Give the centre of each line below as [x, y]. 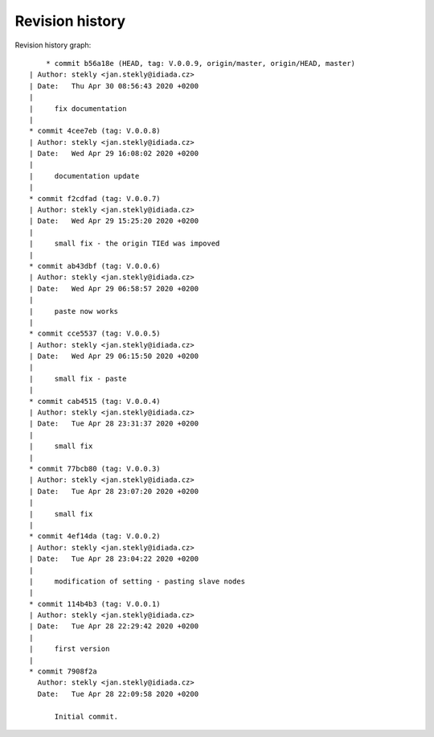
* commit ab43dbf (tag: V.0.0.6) [95, 266]
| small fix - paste [78, 379]
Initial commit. [86, 716]
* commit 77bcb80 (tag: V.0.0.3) [95, 469]
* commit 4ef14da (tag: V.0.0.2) [95, 536]
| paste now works [74, 311]
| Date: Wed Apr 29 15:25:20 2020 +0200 [114, 221]
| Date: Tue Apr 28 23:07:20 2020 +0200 [114, 491]
